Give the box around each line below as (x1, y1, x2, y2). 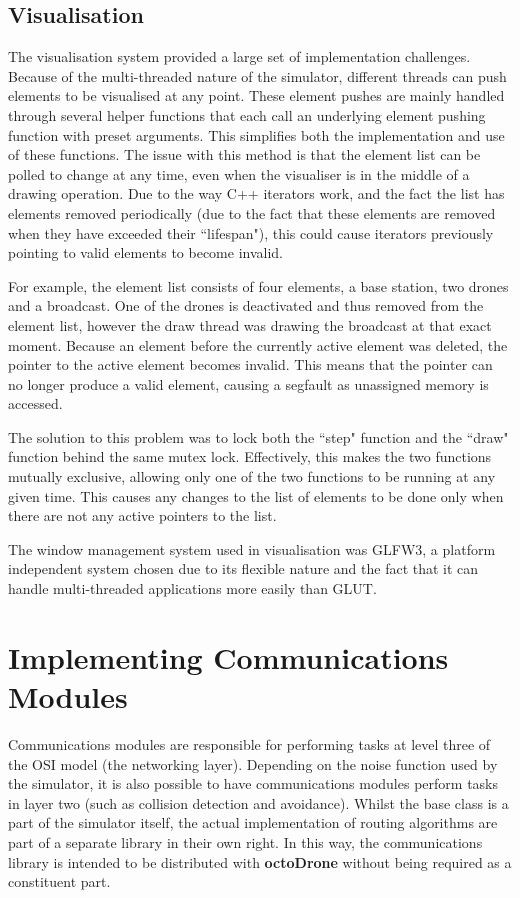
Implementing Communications (8, 636, 449, 677)
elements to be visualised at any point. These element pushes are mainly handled (8, 85, 505, 106)
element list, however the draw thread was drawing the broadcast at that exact (8, 314, 492, 335)
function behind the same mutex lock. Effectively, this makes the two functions (8, 446, 492, 467)
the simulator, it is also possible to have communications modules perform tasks (8, 773, 498, 794)
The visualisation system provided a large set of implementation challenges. (8, 46, 471, 67)
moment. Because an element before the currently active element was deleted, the (8, 334, 508, 355)
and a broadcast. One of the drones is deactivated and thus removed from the (8, 295, 484, 316)
